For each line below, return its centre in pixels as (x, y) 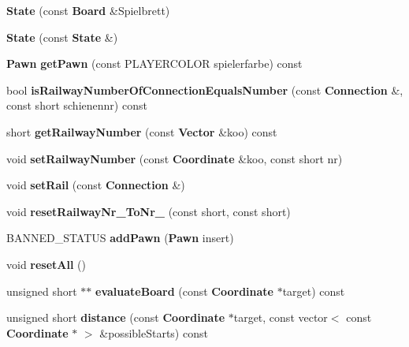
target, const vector (281, 317)
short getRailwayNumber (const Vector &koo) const (142, 131)
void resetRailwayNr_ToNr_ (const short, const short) (149, 211)
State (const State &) (62, 37)
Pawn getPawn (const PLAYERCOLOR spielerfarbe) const (154, 63)
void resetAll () (46, 264)
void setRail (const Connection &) (96, 185)
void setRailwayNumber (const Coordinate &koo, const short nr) (175, 158)
